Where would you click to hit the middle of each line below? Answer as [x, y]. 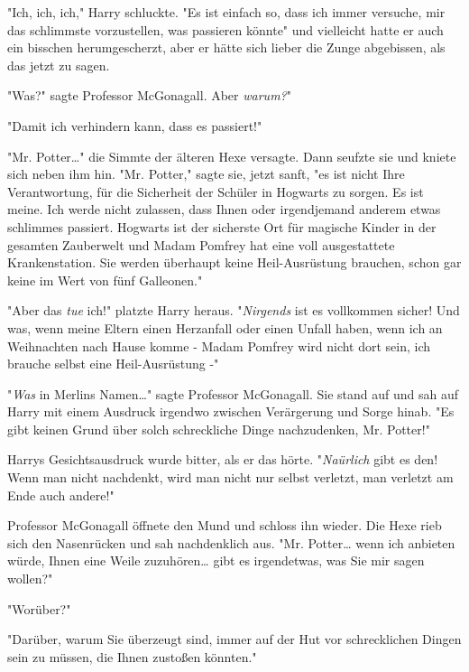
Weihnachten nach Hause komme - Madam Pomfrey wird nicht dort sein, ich [219, 345]
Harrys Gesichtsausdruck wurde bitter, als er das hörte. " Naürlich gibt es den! [223, 459]
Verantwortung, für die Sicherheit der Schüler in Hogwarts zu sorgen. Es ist [216, 191]
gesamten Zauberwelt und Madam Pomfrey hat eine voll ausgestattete [201, 244]
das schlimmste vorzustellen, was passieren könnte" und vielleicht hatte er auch [225, 29]
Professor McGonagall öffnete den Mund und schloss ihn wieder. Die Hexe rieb [225, 525]
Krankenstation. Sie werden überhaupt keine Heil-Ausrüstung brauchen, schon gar [234, 262]
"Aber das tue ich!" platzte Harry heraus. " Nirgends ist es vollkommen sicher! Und [234, 310]
